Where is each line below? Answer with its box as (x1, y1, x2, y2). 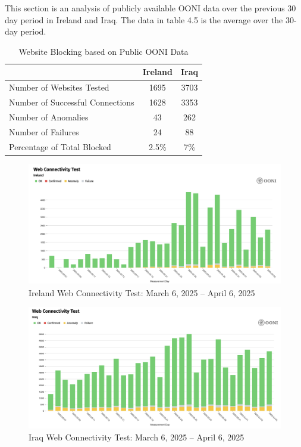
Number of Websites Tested (9, 81, 109, 94)
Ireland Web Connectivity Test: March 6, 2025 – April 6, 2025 (29, 286, 255, 299)
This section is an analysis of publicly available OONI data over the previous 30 (5, 2, 296, 14)
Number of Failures (9, 125, 79, 138)
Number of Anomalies (9, 110, 89, 123)
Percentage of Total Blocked (9, 140, 111, 153)
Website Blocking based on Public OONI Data (18, 45, 189, 57)
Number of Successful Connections (9, 96, 134, 108)
